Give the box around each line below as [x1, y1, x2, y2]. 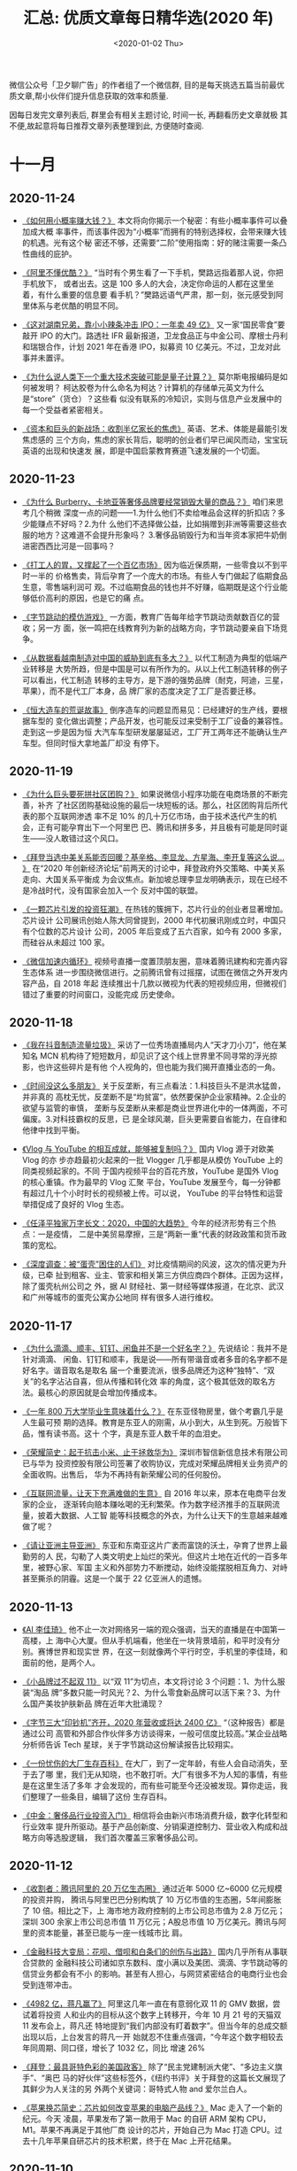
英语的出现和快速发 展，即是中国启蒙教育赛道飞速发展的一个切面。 [21, 445, 265, 456]
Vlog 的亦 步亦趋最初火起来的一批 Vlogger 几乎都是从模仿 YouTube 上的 [21, 1155, 283, 1166]
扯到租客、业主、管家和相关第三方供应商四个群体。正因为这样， [55, 1270, 288, 1281]
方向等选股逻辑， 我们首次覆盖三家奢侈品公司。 [29, 1833, 203, 1842]
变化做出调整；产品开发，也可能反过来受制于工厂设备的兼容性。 [55, 715, 288, 726]
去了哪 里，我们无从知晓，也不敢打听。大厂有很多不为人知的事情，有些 [29, 1769, 288, 1779]
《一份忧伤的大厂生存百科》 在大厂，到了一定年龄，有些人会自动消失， [21, 1758, 280, 1768]
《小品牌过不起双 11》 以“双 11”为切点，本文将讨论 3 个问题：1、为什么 [21, 1676, 278, 1686]
